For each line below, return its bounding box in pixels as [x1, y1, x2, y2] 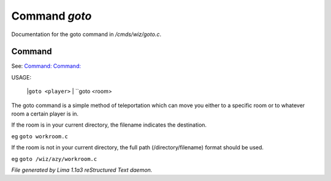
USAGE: [11, 73, 32, 81]
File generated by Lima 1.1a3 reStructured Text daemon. [11, 166, 153, 174]
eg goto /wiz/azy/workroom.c [11, 155, 97, 162]
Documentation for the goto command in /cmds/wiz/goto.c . [11, 31, 162, 38]
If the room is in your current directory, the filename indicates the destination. [11, 121, 207, 128]
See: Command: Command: [11, 62, 81, 70]
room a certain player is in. [11, 110, 79, 117]
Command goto [11, 9, 92, 23]
